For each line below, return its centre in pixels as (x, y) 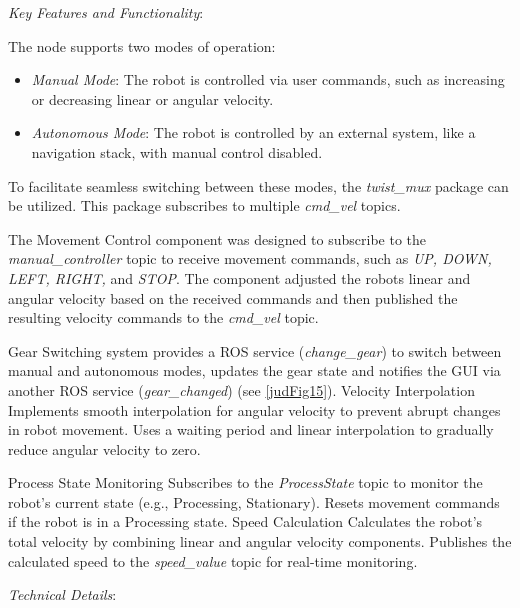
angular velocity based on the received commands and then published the (233, 297)
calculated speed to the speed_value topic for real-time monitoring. (213, 560)
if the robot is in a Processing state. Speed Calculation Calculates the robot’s (245, 521)
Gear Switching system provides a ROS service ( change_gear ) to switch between (255, 350)
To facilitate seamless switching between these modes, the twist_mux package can (258, 185)
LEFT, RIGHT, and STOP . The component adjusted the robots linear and (239, 277)
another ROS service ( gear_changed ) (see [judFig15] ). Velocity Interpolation (241, 389)
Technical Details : (62, 594)
